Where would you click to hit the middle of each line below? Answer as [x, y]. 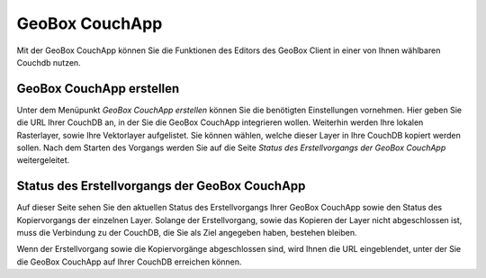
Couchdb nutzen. [49, 62]
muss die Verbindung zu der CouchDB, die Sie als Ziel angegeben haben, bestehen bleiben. [187, 233]
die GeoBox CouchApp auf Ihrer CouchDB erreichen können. [129, 262]
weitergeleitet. [43, 160]
